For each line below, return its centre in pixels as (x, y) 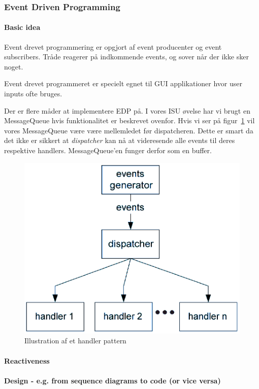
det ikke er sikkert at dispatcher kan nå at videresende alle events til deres (120, 140)
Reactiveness (27, 360)
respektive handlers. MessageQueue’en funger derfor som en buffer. (108, 150)
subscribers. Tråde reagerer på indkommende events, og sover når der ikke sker (126, 57)
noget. (14, 66)
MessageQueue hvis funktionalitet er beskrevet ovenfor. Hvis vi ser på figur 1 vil (129, 120)
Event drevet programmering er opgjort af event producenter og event (113, 46)
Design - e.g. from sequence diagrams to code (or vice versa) (112, 380)
